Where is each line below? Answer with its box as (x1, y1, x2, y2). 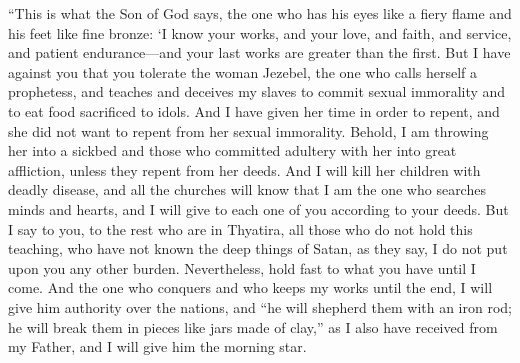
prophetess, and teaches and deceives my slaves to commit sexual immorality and (8, 81, 506, 102)
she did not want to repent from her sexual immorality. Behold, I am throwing (8, 120, 489, 141)
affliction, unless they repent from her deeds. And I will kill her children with (8, 159, 481, 180)
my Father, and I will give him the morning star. (8, 336, 307, 357)
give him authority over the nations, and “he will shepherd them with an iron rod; (8, 296, 512, 317)
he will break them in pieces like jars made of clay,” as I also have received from (8, 316, 498, 337)
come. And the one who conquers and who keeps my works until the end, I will (8, 277, 493, 298)
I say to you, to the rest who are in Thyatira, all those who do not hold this (8, 218, 473, 239)
